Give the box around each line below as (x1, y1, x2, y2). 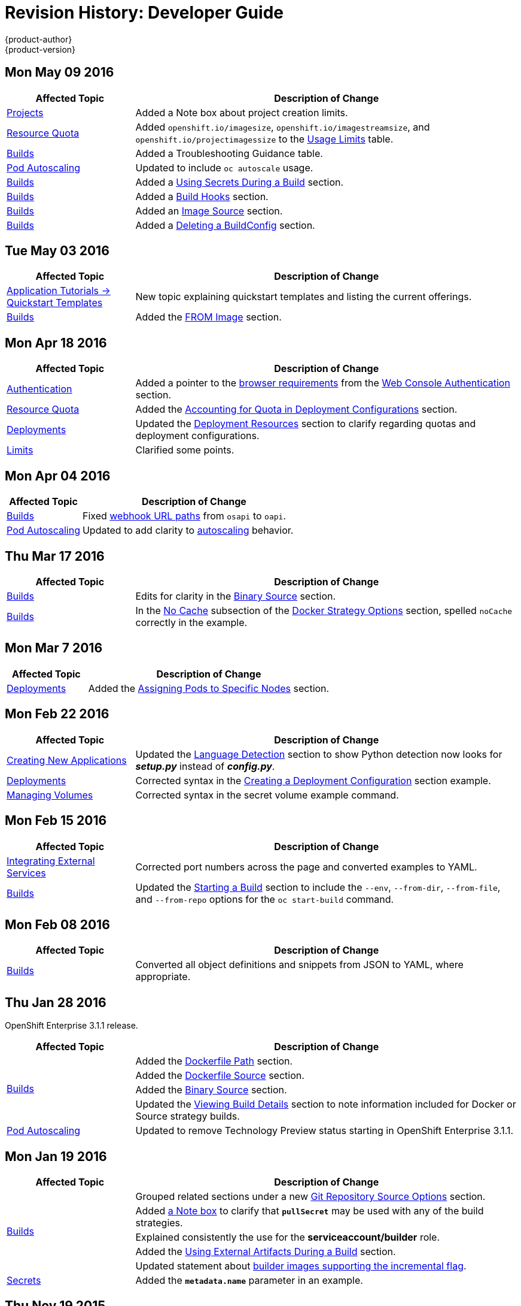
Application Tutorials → (7, 285, 111, 297)
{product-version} (5, 44, 76, 55)
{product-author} (5, 34, 72, 44)
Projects (7, 106, 44, 119)
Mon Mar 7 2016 (5, 640, 103, 656)
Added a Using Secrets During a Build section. (135, 176, 344, 188)
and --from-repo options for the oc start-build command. (135, 893, 394, 905)
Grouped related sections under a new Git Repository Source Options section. (135, 1190, 486, 1203)
